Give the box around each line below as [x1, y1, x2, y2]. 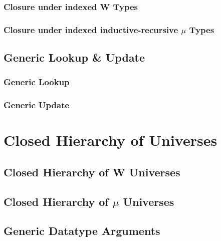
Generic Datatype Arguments [4, 223, 160, 238]
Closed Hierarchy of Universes [4, 130, 217, 150]
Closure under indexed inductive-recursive [4, 23, 178, 36]
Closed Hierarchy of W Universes [4, 164, 180, 179]
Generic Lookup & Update [4, 50, 145, 65]
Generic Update [4, 99, 70, 111]
